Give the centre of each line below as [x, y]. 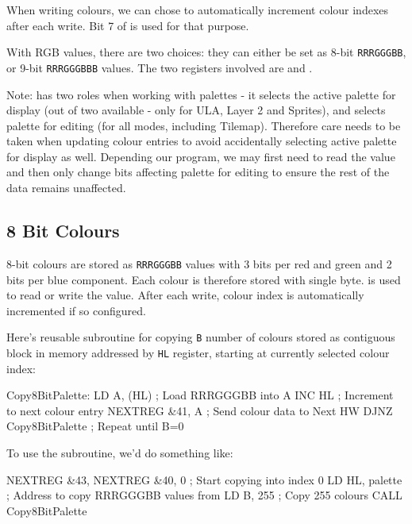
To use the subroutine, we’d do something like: [120, 452]
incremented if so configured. [76, 310]
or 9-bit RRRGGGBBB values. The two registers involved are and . [160, 67]
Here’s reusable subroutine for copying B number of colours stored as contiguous [201, 337]
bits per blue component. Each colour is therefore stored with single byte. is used [204, 279]
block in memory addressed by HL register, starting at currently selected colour [198, 352]
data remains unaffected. [66, 188]
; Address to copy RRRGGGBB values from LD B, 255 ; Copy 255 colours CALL [204, 495]
